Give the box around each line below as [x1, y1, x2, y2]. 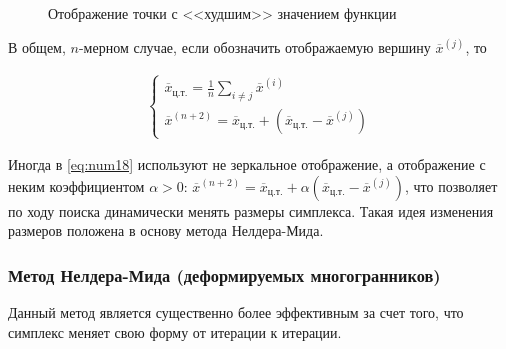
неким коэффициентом [8, 175, 145, 196]
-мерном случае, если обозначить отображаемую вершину [78, 36, 431, 57]
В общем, [8, 36, 66, 57]
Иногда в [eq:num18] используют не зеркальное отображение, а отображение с [8, 154, 486, 175]
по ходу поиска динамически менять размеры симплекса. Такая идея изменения [8, 200, 494, 221]
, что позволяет [405, 175, 498, 196]
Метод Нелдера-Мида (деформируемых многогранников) [8, 262, 441, 287]
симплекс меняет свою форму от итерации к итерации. [8, 321, 342, 342]
